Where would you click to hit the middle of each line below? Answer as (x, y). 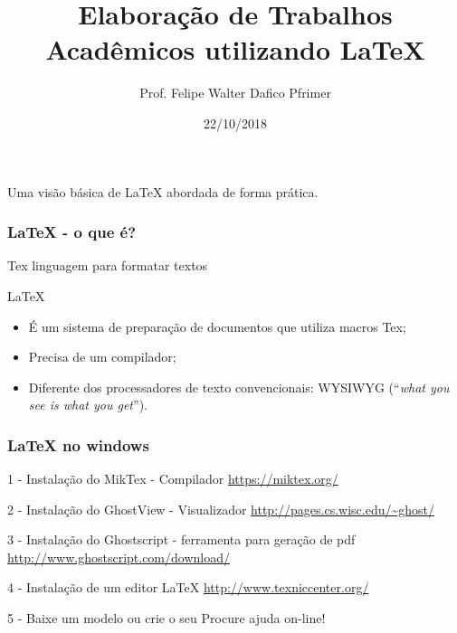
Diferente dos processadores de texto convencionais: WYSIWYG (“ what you (239, 387)
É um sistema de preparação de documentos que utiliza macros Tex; (217, 326)
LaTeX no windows (78, 444)
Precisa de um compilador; (102, 357)
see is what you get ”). (88, 405)
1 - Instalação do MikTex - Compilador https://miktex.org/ (173, 479)
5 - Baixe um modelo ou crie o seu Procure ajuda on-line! (167, 618)
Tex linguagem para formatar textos (108, 265)
